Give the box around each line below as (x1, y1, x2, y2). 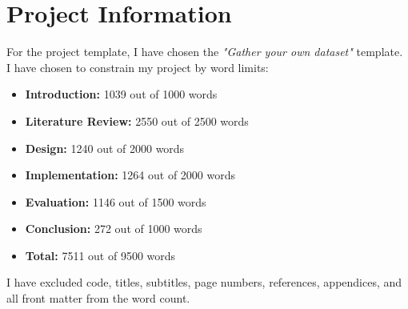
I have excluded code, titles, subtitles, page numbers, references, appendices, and (6, 274, 402, 291)
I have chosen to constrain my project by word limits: (6, 58, 269, 75)
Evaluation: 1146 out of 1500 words (25, 193, 206, 210)
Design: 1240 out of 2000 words (25, 139, 185, 156)
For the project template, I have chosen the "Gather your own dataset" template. (6, 43, 403, 60)
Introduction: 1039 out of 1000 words (25, 86, 218, 102)
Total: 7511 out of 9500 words (25, 247, 176, 263)
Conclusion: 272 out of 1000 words (25, 220, 202, 237)
